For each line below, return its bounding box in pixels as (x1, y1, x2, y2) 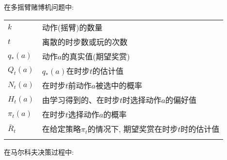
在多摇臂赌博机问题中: (4, 2, 74, 12)
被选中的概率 (95, 79, 142, 91)
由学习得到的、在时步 (42, 94, 120, 105)
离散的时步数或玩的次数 (42, 36, 128, 47)
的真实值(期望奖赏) (62, 50, 130, 62)
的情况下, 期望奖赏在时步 (87, 123, 178, 134)
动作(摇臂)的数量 (42, 21, 103, 33)
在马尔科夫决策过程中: (4, 146, 74, 157)
